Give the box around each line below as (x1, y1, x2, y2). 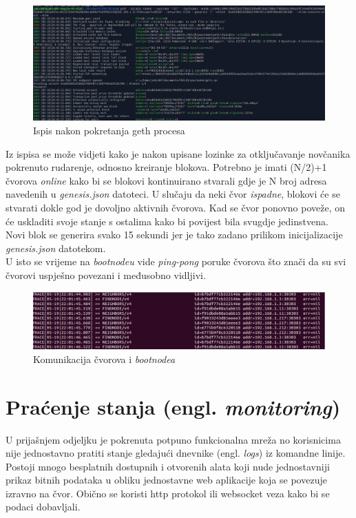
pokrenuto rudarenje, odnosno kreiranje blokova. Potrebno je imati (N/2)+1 (6, 160, 327, 174)
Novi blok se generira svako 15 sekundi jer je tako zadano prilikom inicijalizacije (6, 227, 343, 242)
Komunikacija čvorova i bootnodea (33, 351, 176, 366)
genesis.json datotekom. (6, 240, 106, 255)
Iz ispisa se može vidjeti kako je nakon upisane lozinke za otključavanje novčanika (6, 146, 350, 160)
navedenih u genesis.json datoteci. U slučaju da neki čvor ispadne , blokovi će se (6, 187, 340, 201)
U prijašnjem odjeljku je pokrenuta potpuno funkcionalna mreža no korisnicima (6, 432, 341, 446)
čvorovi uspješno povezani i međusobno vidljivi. (6, 267, 206, 282)
